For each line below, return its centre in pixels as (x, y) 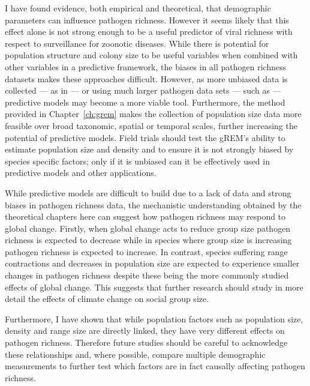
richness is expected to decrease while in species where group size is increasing (148, 240)
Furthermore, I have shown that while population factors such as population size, (154, 318)
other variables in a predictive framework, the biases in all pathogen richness (146, 66)
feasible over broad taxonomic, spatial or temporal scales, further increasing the (151, 125)
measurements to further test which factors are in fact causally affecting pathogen (155, 366)
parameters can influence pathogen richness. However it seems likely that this (147, 20)
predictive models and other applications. (81, 173)
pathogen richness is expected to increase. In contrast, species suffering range (146, 251)
